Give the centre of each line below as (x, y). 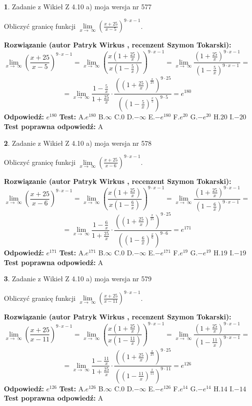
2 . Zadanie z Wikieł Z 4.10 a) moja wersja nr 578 (78, 143)
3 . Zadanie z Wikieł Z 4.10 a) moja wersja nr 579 (78, 279)
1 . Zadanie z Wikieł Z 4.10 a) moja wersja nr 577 (78, 6)
